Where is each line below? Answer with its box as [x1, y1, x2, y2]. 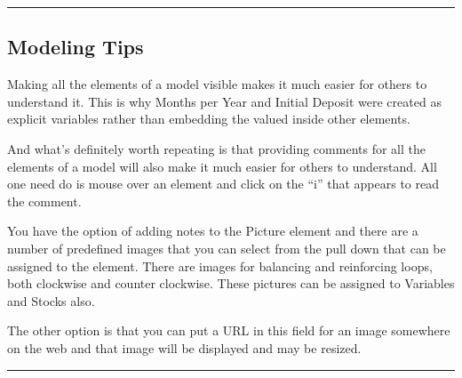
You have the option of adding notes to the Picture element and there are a [7, 221, 418, 240]
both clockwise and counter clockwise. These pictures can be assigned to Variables [7, 274, 455, 293]
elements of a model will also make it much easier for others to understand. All [7, 157, 437, 175]
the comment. [7, 191, 82, 210]
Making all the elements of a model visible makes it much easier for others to [7, 75, 427, 93]
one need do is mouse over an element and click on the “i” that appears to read [7, 174, 440, 193]
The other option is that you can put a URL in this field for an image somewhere [7, 321, 450, 340]
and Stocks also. [7, 291, 95, 310]
